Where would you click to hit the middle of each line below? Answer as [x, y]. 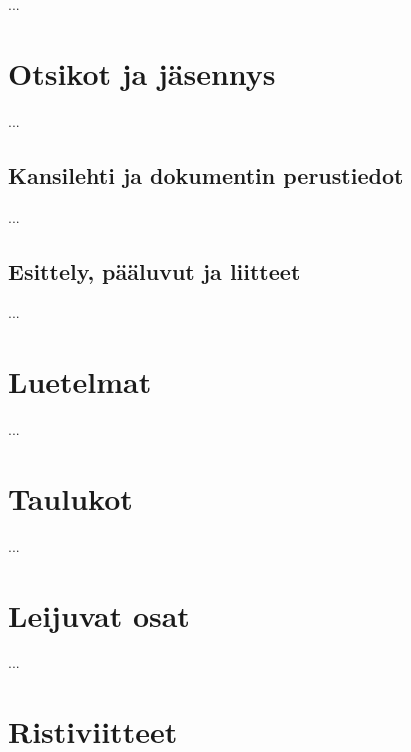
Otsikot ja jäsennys [142, 72]
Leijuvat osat [99, 614]
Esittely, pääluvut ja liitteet [154, 270]
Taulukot [70, 497]
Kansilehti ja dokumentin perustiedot [206, 174]
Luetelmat [80, 381]
